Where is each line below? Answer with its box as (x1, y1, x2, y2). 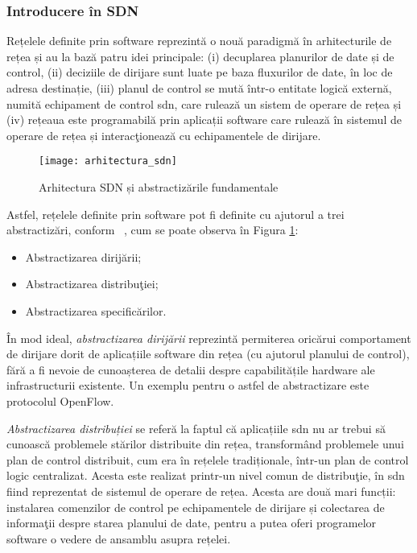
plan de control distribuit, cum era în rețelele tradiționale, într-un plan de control (6, 451, 409, 468)
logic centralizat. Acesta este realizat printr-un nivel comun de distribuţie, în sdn (6, 467, 405, 484)
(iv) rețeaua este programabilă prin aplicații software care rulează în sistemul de (6, 111, 402, 128)
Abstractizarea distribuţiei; (25, 275, 159, 292)
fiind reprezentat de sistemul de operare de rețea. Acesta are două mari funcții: (6, 482, 396, 499)
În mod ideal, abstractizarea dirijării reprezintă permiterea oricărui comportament (6, 329, 411, 346)
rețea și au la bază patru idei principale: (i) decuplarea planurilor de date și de (6, 47, 394, 64)
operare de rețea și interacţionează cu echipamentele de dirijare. (6, 126, 321, 143)
